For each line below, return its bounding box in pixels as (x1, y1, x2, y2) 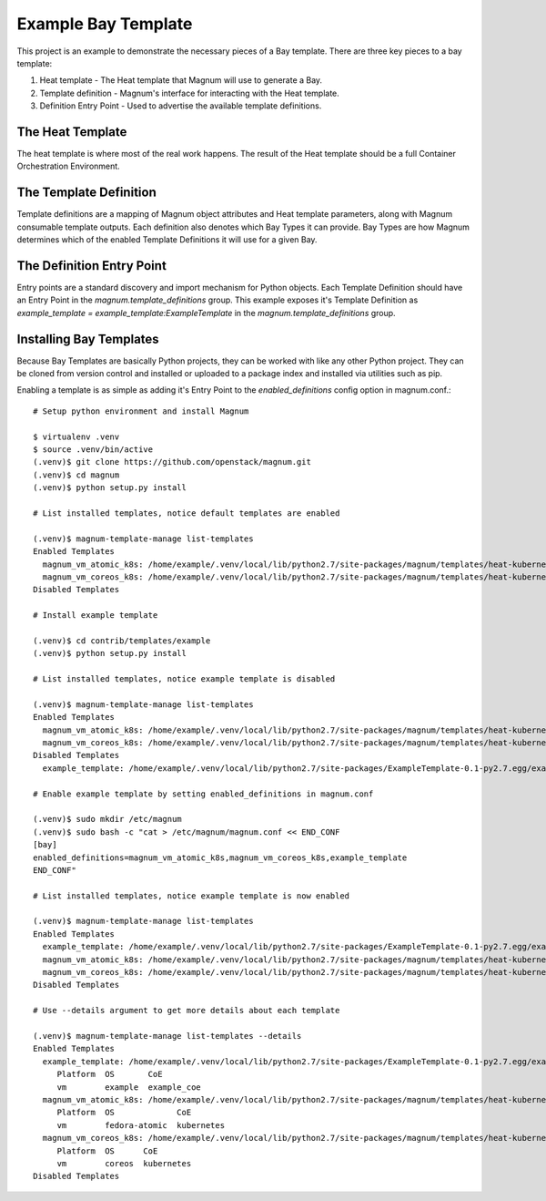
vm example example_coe (56, 1082, 202, 1093)
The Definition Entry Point (16, 258, 167, 273)
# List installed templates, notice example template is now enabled (33, 890, 350, 901)
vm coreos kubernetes (56, 1158, 192, 1168)
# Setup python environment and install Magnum (33, 405, 249, 416)
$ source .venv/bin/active (33, 445, 154, 455)
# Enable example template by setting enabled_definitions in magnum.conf (33, 788, 374, 799)
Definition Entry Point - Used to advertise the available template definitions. (39, 100, 322, 111)
